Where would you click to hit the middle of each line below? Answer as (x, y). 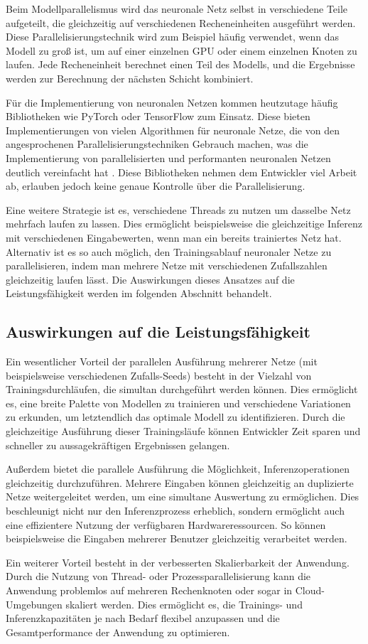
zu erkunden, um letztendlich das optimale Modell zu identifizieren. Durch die (175, 417)
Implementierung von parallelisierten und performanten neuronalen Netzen (168, 157)
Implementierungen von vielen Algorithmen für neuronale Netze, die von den (173, 130)
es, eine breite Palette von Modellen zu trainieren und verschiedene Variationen (178, 403)
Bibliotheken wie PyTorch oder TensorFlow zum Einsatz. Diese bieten (158, 116)
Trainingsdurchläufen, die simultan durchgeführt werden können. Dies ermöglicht (182, 389)
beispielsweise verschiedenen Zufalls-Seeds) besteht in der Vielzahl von (159, 375)
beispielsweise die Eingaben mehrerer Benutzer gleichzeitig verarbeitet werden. (177, 538)
